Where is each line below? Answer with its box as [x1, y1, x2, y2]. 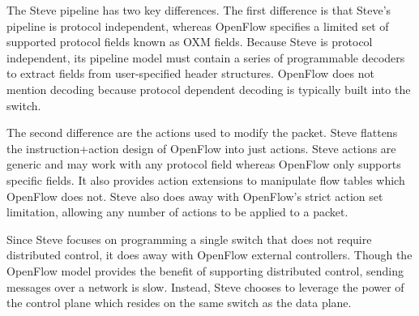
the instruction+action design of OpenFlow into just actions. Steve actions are [6, 139, 396, 156]
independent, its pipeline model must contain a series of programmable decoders [6, 49, 405, 66]
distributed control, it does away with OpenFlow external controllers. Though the [6, 246, 413, 263]
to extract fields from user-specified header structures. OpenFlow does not [6, 65, 374, 82]
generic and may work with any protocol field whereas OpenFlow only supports [6, 156, 401, 173]
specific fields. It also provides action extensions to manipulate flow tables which [6, 171, 405, 188]
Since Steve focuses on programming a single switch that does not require [6, 230, 372, 247]
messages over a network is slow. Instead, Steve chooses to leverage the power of [6, 278, 404, 295]
